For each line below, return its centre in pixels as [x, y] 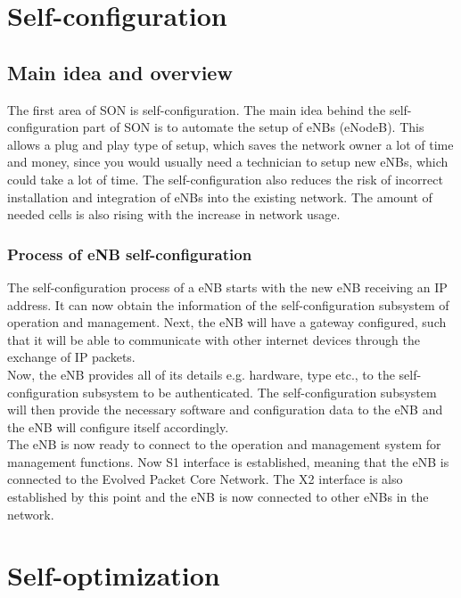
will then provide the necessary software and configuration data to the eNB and [225, 410]
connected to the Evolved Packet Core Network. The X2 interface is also [205, 479]
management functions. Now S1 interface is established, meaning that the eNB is [228, 461]
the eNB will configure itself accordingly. [118, 426]
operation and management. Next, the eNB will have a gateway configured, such [227, 322]
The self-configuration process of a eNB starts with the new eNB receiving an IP [227, 287]
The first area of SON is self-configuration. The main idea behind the [197, 109]
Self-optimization [114, 575]
